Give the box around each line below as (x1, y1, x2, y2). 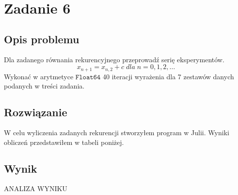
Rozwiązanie (4, 105, 67, 120)
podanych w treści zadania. (4, 81, 85, 91)
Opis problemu (4, 31, 79, 46)
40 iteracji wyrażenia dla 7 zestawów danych (102, 71, 234, 81)
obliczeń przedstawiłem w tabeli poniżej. (4, 137, 124, 147)
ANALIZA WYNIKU (4, 183, 67, 194)
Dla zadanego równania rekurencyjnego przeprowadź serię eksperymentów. (4, 54, 224, 64)
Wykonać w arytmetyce (4, 71, 74, 81)
